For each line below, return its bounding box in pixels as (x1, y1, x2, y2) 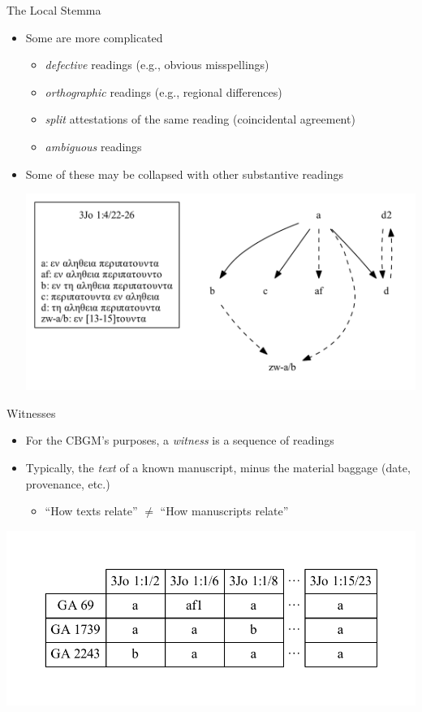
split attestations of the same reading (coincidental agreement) (45, 111, 355, 128)
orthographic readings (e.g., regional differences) (45, 83, 282, 100)
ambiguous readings (45, 137, 142, 154)
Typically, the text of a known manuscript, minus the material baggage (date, (25, 458, 411, 475)
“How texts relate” (45, 502, 138, 519)
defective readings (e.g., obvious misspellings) (45, 56, 269, 73)
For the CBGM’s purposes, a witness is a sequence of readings (25, 432, 334, 449)
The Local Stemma (6, 2, 101, 18)
